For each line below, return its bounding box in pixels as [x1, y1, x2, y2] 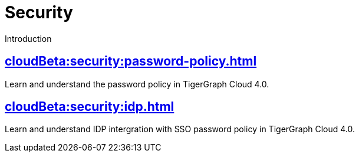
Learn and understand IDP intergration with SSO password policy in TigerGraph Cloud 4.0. [5, 124, 355, 135]
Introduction [5, 33, 52, 44]
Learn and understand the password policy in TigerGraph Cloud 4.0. [5, 78, 269, 89]
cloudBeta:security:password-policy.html [5, 54, 257, 69]
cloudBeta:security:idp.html [5, 99, 174, 115]
